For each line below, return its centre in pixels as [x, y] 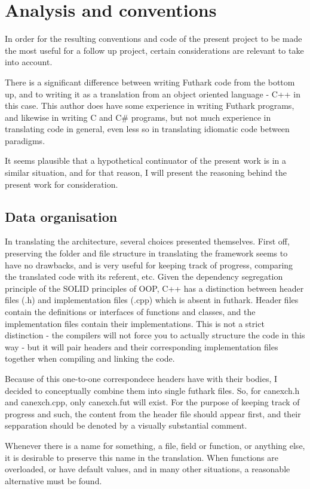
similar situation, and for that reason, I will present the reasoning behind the [146, 172]
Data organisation [61, 216]
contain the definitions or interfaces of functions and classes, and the [130, 312]
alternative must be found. [53, 480]
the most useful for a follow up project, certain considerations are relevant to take [154, 50]
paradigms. [25, 140]
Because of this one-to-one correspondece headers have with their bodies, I [141, 378]
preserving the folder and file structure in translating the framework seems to [146, 253]
